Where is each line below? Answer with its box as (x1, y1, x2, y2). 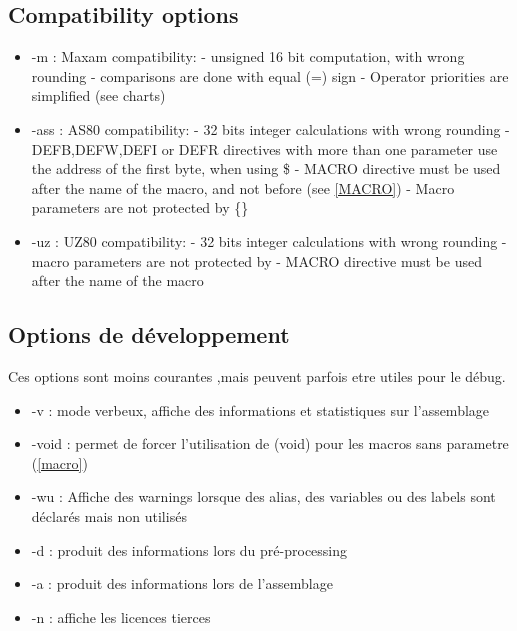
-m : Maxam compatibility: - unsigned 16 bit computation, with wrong (31, 46, 465, 67)
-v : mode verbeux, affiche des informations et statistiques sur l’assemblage (31, 399, 490, 420)
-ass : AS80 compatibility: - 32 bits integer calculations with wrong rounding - (31, 118, 510, 139)
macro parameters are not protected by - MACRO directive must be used (31, 250, 482, 271)
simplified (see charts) (31, 85, 166, 106)
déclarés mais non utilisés (31, 505, 187, 526)
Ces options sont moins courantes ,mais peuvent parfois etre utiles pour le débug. (8, 365, 506, 386)
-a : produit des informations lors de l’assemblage (31, 573, 333, 594)
